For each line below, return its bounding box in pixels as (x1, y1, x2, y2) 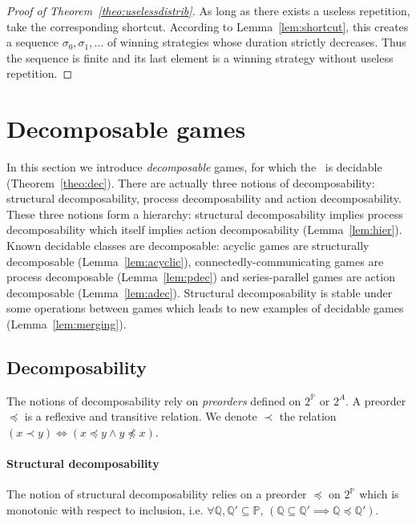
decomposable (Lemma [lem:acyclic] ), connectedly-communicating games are (6, 252, 384, 269)
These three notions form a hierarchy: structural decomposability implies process (6, 205, 403, 222)
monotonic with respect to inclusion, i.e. (6, 502, 204, 518)
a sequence (6, 34, 59, 50)
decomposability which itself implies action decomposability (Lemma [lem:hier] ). (6, 221, 402, 238)
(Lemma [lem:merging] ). (6, 316, 127, 333)
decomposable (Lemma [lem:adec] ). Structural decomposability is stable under (6, 284, 393, 300)
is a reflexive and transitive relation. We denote (24, 408, 257, 425)
